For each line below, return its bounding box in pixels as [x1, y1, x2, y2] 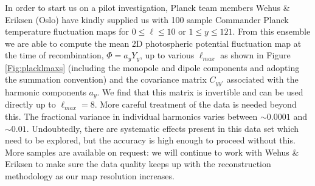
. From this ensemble [232, 25, 311, 38]
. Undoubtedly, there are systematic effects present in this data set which [26, 122, 299, 134]
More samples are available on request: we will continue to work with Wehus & [5, 145, 299, 158]
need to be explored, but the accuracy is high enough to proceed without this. [5, 134, 296, 146]
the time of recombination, [5, 49, 104, 61]
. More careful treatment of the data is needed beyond [94, 98, 297, 111]
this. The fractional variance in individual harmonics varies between [5, 109, 258, 122]
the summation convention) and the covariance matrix [5, 73, 207, 86]
